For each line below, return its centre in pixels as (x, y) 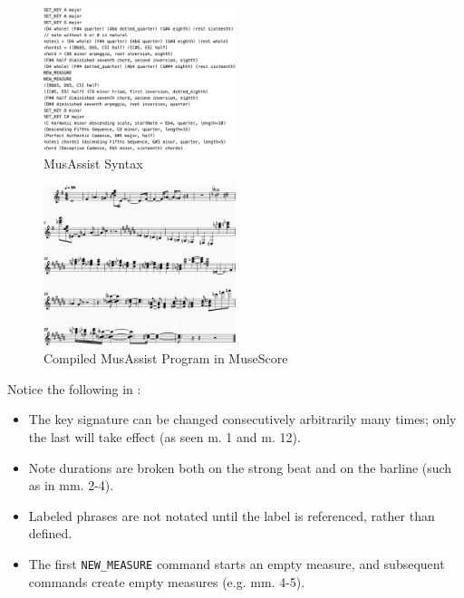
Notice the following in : (74, 388)
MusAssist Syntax (93, 163)
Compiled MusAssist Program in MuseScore (166, 358)
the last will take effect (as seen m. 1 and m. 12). (164, 436)
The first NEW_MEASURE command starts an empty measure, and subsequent (237, 563)
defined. (50, 533)
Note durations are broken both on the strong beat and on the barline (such (240, 467)
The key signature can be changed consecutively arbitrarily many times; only (242, 419)
